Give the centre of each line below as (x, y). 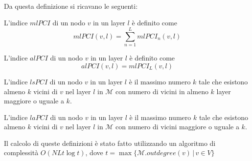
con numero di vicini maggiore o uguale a (177, 127)
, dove (94, 152)
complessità (21, 152)
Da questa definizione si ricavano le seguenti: (71, 6)
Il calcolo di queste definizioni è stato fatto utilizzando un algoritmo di (110, 143)
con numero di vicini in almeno (162, 91)
